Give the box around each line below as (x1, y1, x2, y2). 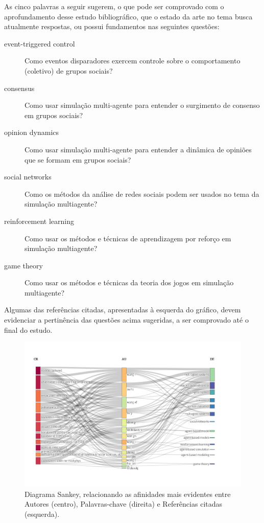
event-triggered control (4, 38, 75, 49)
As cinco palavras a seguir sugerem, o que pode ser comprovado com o (4, 1, 224, 11)
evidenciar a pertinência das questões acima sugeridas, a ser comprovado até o (4, 314, 249, 325)
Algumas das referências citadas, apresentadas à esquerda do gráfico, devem (4, 304, 241, 315)
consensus (4, 82, 35, 93)
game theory (4, 260, 43, 270)
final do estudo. (4, 324, 53, 335)
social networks (4, 171, 52, 182)
